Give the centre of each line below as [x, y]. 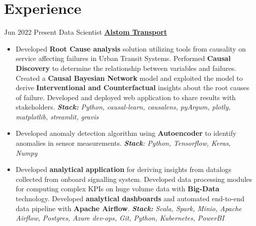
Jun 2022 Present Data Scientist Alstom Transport [85, 32]
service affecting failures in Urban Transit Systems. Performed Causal [123, 58]
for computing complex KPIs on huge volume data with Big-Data [118, 189]
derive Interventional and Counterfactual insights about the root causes [132, 87]
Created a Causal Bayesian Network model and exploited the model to [129, 78]
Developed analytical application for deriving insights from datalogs [124, 169]
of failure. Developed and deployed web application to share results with [126, 97]
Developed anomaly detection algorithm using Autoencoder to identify [126, 133]
